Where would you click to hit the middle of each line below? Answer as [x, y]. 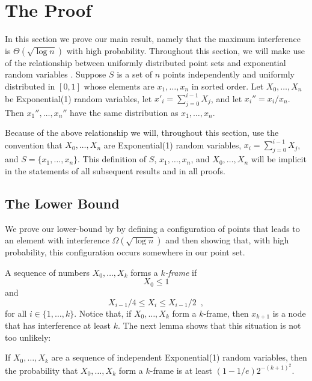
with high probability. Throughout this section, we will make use [185, 50]
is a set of [135, 74]
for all [16, 313]
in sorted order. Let [228, 86]
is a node [289, 313]
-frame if [181, 272]
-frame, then [226, 313]
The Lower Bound [62, 203]
